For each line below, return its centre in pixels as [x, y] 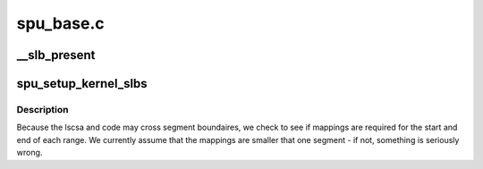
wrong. [30, 153]
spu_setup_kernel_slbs [82, 84]
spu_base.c [60, 23]
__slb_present [56, 55]
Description [42, 109]
